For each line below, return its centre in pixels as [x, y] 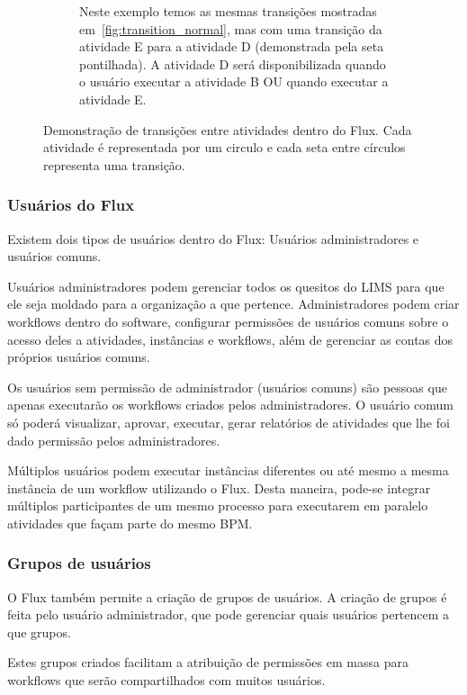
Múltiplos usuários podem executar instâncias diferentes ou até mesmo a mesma [228, 470]
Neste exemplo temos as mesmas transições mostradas [228, 11]
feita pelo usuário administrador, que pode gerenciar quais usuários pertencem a [229, 614]
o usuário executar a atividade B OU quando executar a [234, 81]
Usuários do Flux [71, 205]
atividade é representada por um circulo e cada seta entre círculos [225, 147]
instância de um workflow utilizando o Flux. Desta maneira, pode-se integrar [219, 487]
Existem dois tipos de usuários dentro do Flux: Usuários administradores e [213, 238]
